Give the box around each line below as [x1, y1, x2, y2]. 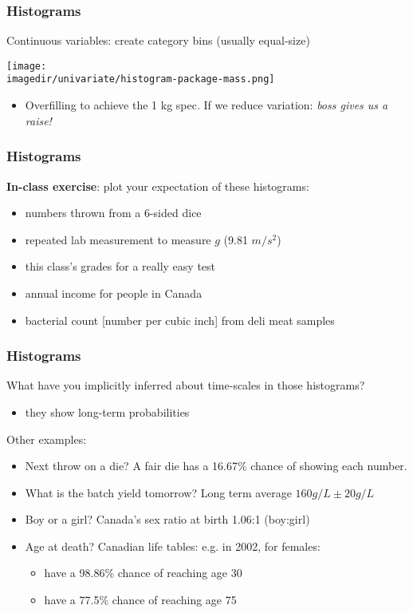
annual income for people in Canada [25, 284, 203, 301]
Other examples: [6, 430, 87, 447]
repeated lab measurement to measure [25, 231, 211, 247]
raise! [25, 112, 52, 129]
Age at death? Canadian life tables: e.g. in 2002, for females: [25, 537, 321, 554]
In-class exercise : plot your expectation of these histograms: [6, 177, 309, 194]
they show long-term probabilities [25, 403, 190, 420]
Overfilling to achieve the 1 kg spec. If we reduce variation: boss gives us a [25, 97, 388, 113]
